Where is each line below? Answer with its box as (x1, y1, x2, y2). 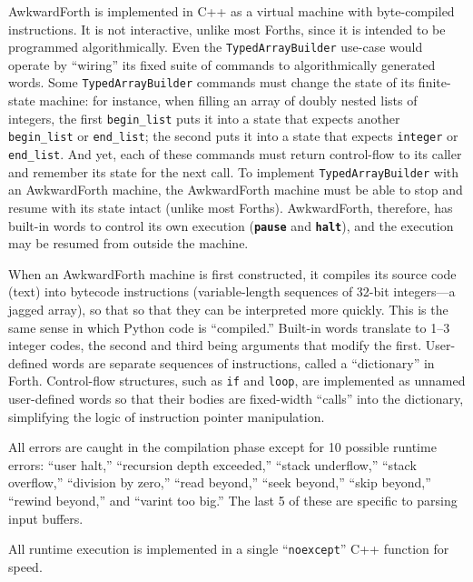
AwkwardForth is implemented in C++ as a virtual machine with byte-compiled (8, 2, 455, 20)
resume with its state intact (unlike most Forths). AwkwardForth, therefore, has (8, 197, 453, 216)
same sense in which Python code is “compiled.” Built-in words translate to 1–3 (8, 317, 450, 336)
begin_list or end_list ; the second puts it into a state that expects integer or (8, 126, 458, 145)
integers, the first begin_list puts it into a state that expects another (8, 108, 400, 127)
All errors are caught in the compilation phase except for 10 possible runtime (8, 437, 437, 457)
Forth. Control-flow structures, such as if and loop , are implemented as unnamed (8, 371, 466, 390)
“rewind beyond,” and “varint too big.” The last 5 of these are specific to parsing (8, 490, 458, 509)
